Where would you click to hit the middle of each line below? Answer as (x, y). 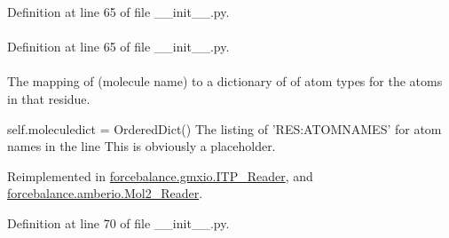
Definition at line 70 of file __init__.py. (118, 222)
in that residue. (49, 98)
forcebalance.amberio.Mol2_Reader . (105, 193)
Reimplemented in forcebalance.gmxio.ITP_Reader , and (160, 175)
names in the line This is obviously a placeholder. (142, 146)
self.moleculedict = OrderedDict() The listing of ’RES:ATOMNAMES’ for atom (224, 128)
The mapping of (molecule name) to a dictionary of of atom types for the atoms (225, 81)
